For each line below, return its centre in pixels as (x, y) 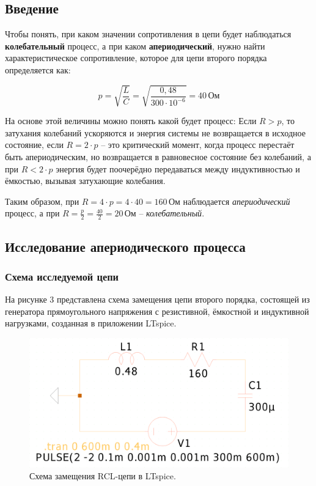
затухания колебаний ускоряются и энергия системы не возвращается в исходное (155, 132)
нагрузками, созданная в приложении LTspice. (91, 323)
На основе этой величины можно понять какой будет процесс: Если (131, 121)
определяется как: (38, 69)
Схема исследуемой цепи (62, 276)
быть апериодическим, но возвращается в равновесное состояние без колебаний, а (158, 156)
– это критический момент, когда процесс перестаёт (198, 145)
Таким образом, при (42, 201)
